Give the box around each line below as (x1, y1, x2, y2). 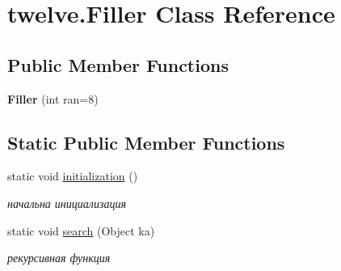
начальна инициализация (7, 194, 126, 211)
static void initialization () (7, 167, 138, 184)
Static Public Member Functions (7, 129, 285, 155)
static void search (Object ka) (7, 222, 155, 239)
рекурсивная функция (7, 249, 111, 266)
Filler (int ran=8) (7, 90, 99, 107)
